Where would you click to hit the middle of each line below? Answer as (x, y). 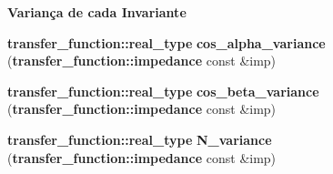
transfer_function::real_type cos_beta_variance (163, 91)
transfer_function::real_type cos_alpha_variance (166, 42)
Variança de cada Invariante (97, 12)
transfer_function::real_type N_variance (140, 139)
